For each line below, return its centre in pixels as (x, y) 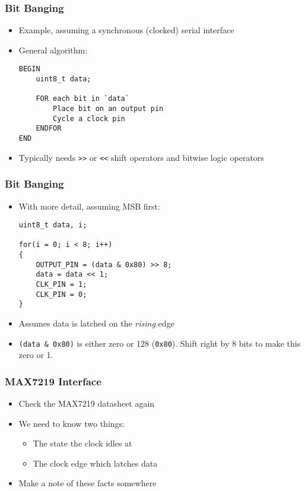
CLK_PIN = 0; (61, 294)
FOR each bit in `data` (82, 99)
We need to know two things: (72, 423)
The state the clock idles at (82, 443)
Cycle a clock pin (89, 118)
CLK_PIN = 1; (61, 285)
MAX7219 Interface (53, 381)
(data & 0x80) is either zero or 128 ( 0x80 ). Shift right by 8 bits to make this (160, 343)
